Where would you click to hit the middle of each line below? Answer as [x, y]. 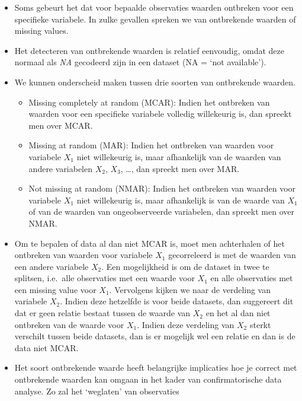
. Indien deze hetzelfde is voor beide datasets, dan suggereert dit [177, 301]
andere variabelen [61, 168]
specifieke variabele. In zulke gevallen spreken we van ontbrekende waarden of [155, 19]
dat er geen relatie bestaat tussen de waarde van [102, 313]
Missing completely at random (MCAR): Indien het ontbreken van [149, 102]
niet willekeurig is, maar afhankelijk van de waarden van [179, 156]
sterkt [260, 324]
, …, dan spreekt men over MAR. [180, 168]
